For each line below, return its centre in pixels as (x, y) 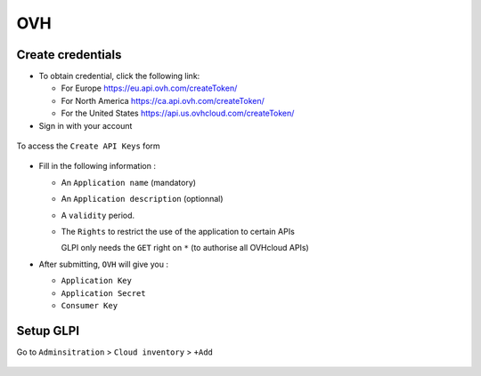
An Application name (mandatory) (128, 182)
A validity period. (98, 215)
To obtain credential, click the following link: (119, 76)
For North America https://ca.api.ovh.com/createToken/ (163, 100)
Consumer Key (90, 305)
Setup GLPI (48, 330)
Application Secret (103, 293)
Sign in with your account (86, 125)
